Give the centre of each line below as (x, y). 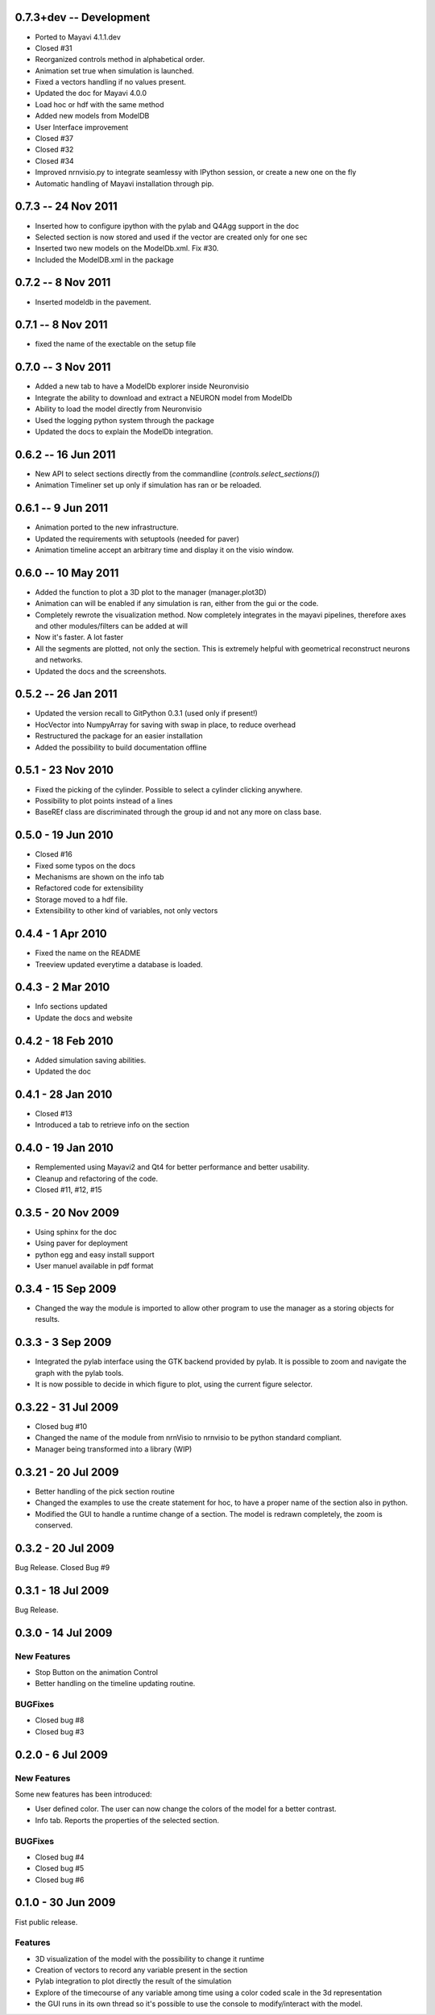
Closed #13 (54, 1113)
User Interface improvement (82, 127)
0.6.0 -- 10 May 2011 (67, 573)
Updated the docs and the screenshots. (101, 671)
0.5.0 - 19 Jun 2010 (64, 835)
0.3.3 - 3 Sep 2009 (63, 1342)
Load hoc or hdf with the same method (99, 104)
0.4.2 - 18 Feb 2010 (64, 1041)
